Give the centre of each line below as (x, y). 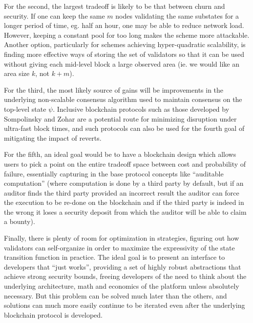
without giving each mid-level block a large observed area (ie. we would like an (122, 63)
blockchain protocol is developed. (53, 314)
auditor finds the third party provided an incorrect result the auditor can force (122, 192)
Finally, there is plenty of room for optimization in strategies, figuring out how (122, 238)
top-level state (25, 109)
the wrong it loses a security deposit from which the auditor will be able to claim (125, 211)
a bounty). (20, 221)
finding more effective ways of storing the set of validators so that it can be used (124, 54)
